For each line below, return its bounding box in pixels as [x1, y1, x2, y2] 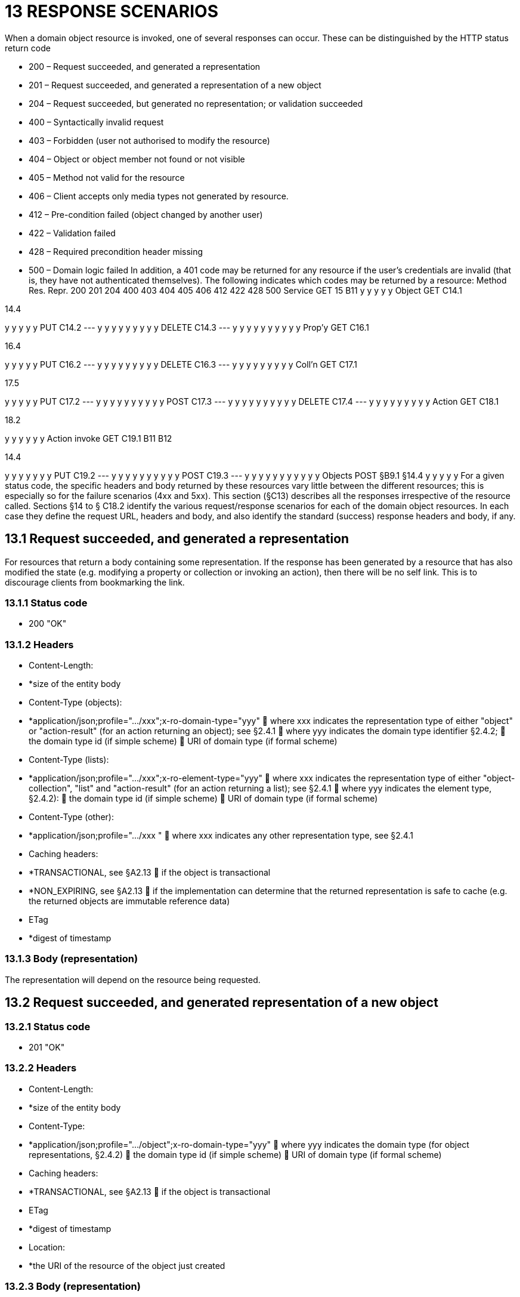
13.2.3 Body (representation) [5, 1280, 141, 1293]
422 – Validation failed [29, 227, 116, 238]
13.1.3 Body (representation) [5, 953, 138, 965]
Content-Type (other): [29, 812, 114, 822]
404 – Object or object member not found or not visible [29, 153, 245, 164]
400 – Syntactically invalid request [29, 116, 164, 127]
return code [5, 42, 51, 53]
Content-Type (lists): [29, 754, 109, 765]
